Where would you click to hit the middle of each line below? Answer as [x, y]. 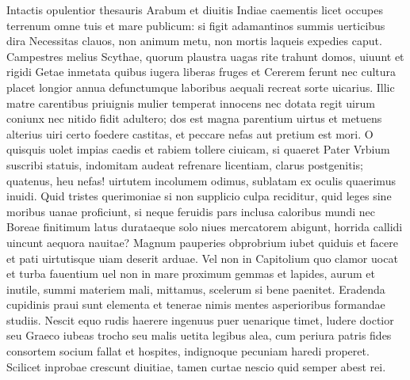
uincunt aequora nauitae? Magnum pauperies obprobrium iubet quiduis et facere [202, 242]
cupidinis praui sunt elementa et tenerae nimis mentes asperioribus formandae [196, 304]
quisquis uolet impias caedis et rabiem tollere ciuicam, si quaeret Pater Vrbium [198, 149]
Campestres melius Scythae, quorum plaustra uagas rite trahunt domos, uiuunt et [205, 56]
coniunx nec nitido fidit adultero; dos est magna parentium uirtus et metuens [194, 118]
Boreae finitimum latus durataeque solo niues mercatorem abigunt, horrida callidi [205, 227]
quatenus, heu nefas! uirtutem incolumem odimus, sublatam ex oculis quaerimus [201, 180]
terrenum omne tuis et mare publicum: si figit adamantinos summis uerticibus [196, 25]
